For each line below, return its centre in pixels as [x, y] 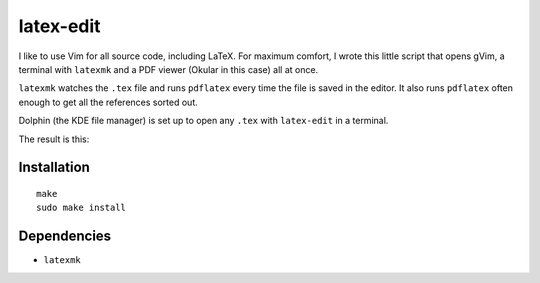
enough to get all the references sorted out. [108, 102]
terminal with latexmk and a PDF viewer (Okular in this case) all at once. [168, 69]
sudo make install [81, 208]
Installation [54, 167]
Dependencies [65, 236]
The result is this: [54, 139]
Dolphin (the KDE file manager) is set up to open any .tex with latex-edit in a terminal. [203, 121]
